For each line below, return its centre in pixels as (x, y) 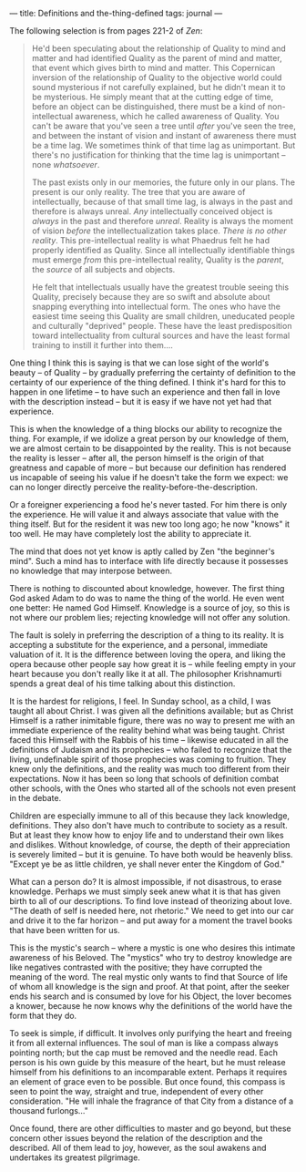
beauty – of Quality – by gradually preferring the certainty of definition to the (153, 372)
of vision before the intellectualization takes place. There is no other (159, 231)
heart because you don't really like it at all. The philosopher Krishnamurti (146, 674)
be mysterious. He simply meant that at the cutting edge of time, (153, 97)
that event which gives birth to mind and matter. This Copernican (153, 68)
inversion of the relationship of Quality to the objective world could (157, 77)
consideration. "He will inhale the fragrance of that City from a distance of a (152, 1101)
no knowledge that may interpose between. (91, 571)
